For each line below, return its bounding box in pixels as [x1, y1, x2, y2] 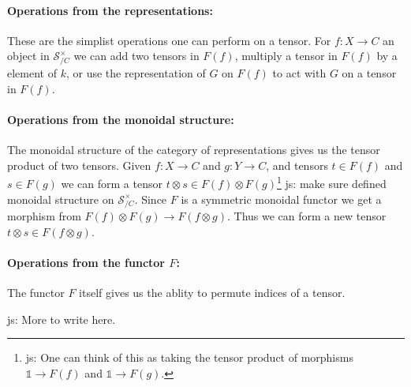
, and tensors [266, 156, 328, 173]
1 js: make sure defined [277, 173, 387, 191]
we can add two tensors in [73, 47, 200, 64]
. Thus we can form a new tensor [226, 208, 387, 224]
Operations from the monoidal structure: [7, 111, 234, 127]
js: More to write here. [7, 310, 116, 327]
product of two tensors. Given [7, 156, 151, 173]
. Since [134, 190, 167, 207]
